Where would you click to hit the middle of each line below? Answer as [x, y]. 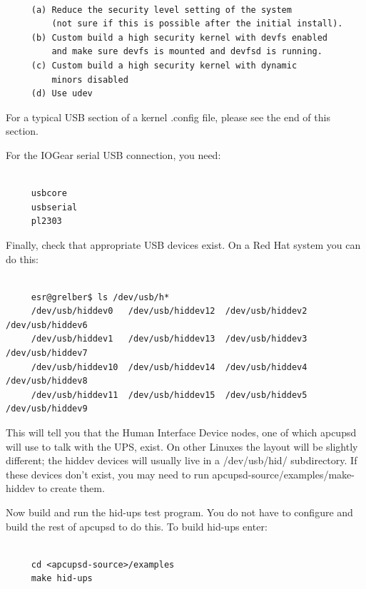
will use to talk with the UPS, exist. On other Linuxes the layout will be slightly [182, 446]
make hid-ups [62, 579]
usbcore [49, 194]
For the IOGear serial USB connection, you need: [113, 154]
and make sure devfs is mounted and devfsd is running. [187, 52]
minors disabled [90, 80]
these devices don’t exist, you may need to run [107, 474]
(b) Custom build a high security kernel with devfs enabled [179, 37]
